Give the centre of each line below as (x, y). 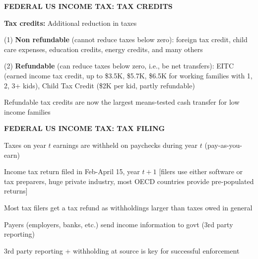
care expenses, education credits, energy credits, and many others (103, 49)
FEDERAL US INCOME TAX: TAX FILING (85, 128)
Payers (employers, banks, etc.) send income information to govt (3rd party (119, 224)
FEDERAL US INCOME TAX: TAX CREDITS (88, 6)
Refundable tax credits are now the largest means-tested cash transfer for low (122, 102)
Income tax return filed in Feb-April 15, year (72, 171)
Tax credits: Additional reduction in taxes (70, 23)
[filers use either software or (201, 171)
